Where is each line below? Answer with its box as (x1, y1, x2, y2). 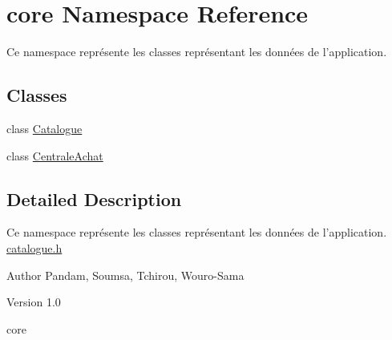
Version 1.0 (6, 293, 61, 310)
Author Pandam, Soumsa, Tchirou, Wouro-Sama (6, 266, 244, 283)
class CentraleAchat (6, 147, 103, 164)
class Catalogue (6, 119, 83, 136)
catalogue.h (6, 239, 63, 256)
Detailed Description (6, 186, 182, 211)
